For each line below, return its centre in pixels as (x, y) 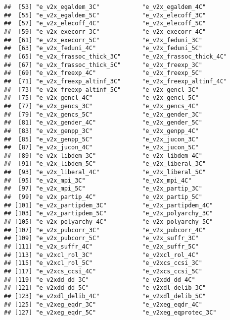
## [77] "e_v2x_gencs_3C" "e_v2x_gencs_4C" (101, 106)
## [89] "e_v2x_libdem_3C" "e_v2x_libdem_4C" (103, 156)
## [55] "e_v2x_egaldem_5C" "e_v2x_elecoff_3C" (105, 15)
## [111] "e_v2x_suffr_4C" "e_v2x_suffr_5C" (101, 247)
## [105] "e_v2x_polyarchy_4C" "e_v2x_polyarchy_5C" (109, 222)
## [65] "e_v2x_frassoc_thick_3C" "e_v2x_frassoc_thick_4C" (116, 56)
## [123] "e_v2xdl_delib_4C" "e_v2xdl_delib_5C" (105, 296)
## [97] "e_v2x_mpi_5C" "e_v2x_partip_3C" (103, 189)
